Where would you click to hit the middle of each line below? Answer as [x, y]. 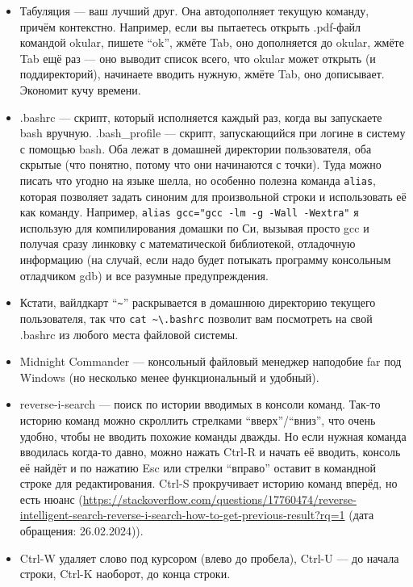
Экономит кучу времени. [80, 89]
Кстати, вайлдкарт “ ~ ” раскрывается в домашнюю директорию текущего [198, 302]
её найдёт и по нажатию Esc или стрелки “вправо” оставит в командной [198, 467]
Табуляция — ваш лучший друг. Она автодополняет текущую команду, [194, 10]
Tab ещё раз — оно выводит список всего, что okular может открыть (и [198, 58]
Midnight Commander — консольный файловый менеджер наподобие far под [211, 361]
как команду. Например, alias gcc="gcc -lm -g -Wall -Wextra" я [189, 212]
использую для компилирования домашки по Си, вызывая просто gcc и [194, 227]
